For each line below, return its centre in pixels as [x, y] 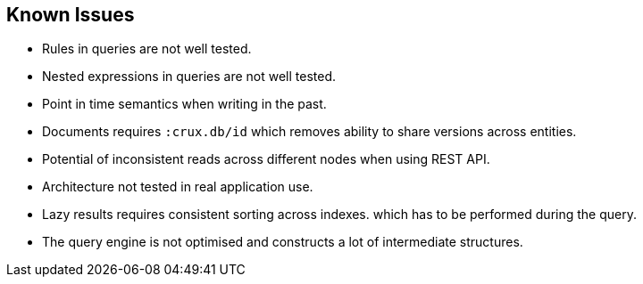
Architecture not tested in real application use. [178, 187]
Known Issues [71, 15]
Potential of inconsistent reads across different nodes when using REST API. [266, 159]
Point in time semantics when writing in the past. [184, 104]
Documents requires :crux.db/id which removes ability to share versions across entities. [309, 132]
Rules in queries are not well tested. [147, 49]
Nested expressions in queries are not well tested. [189, 77]
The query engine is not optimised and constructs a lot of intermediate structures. [283, 242]
